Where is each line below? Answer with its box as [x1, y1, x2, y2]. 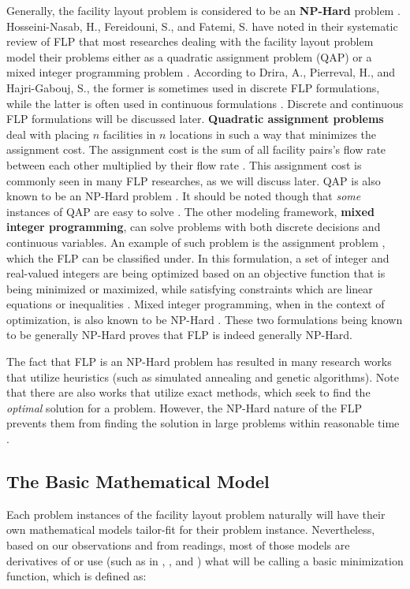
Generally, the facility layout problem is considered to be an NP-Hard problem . [6, 2, 401, 18]
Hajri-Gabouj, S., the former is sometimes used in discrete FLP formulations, [6, 79, 380, 95]
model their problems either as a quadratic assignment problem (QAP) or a [6, 48, 372, 65]
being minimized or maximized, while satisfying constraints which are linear [6, 280, 373, 296]
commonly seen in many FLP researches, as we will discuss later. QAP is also [6, 172, 381, 188]
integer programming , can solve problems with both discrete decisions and [6, 218, 381, 235]
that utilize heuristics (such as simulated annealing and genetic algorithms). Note [6, 368, 399, 385]
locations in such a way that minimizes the [170, 125, 377, 142]
